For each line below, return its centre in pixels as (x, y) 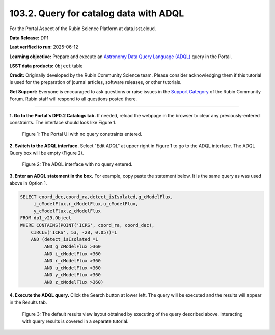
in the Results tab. (28, 302)
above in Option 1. (28, 183)
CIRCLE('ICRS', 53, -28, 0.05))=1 (74, 232)
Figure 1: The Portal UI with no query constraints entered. (82, 134)
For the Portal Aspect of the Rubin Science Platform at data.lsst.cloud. (83, 29)
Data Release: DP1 (29, 38)
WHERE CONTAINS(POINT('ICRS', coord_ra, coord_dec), (87, 225)
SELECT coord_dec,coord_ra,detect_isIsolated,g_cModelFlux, (97, 197)
